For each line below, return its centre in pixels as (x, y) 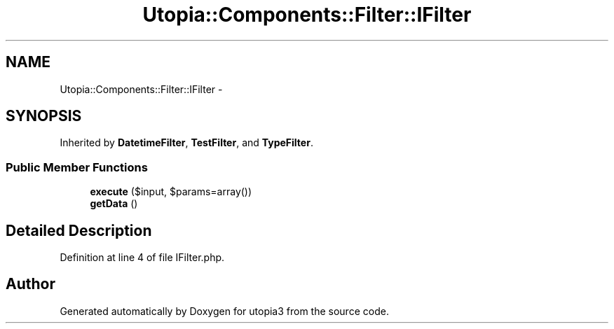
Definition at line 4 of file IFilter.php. (142, 258)
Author (30, 284)
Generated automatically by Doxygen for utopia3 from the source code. (224, 311)
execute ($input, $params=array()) (171, 192)
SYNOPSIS (44, 116)
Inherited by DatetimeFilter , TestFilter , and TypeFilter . (186, 143)
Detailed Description (79, 230)
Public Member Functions (77, 167)
